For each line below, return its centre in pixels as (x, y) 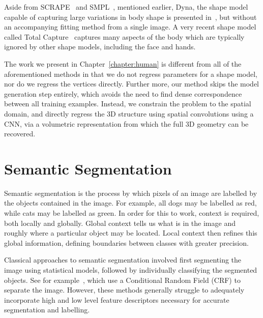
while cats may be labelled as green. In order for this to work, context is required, (132, 213)
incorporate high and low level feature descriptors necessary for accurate (117, 299)
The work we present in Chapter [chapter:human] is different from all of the (123, 63)
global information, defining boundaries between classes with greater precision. (126, 242)
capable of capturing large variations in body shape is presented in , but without (130, 17)
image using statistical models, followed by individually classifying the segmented (131, 270)
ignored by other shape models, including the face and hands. (100, 47)
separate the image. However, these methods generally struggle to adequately (124, 290)
